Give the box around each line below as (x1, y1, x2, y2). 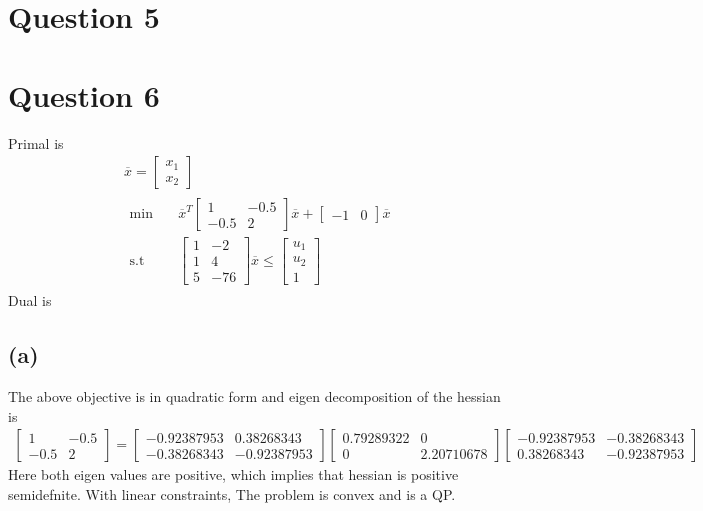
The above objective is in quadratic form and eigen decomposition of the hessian (8, 386, 501, 407)
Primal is (8, 132, 64, 153)
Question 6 (8, 74, 160, 115)
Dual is (8, 290, 52, 311)
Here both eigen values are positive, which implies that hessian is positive (8, 464, 459, 485)
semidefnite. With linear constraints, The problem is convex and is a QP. (8, 483, 456, 504)
